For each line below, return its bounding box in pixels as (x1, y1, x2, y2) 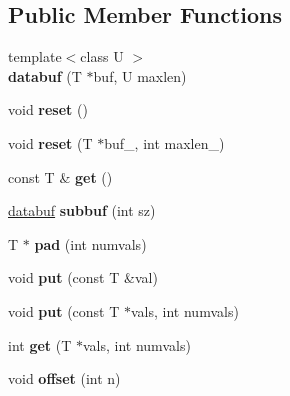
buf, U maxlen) (93, 65, 187, 86)
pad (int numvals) (34, 233, 147, 254)
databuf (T (8, 65, 82, 86)
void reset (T (8, 132, 93, 153)
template (8, 46, 62, 67)
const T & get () (8, 166, 113, 187)
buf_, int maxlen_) (104, 132, 225, 153)
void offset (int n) (8, 368, 121, 389)
